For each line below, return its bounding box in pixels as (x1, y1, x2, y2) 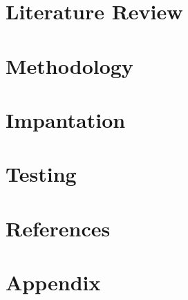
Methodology (6, 51, 133, 79)
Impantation (6, 105, 126, 133)
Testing (6, 160, 77, 188)
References (6, 214, 111, 242)
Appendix (6, 268, 101, 297)
